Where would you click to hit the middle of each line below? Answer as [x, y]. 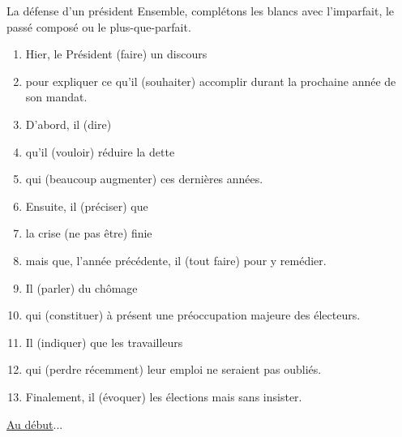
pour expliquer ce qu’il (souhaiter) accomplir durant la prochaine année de [211, 81]
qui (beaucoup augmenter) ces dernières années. [144, 179]
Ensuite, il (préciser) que [87, 206]
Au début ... [35, 424]
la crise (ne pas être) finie [89, 233]
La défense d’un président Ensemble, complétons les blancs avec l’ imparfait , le [201, 11]
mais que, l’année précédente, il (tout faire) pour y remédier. [176, 260]
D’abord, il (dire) [68, 124]
